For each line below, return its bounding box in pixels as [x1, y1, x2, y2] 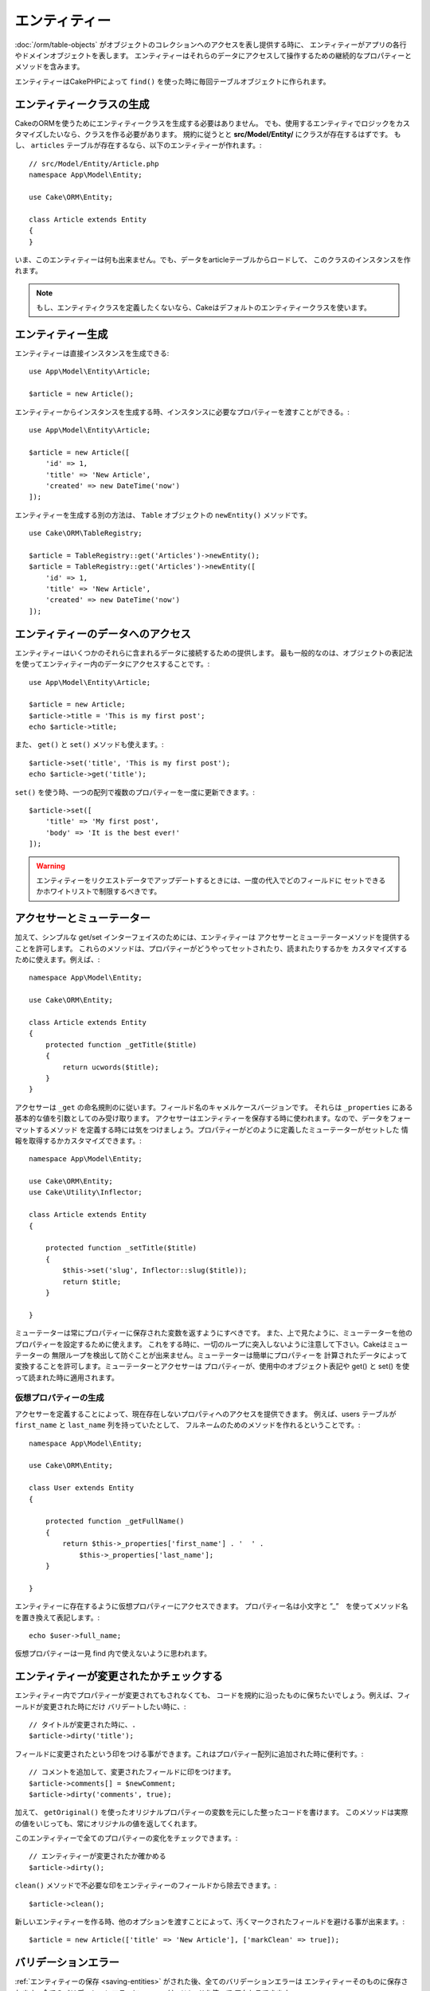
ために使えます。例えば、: [14, 955, 100, 964]
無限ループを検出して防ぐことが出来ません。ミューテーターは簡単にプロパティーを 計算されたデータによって [51, 1350, 408, 1359]
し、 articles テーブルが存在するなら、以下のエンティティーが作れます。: [14, 140, 262, 151]
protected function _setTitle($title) [45, 1243, 197, 1253]
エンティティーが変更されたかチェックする [14, 1669, 223, 1684]
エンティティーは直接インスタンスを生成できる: [14, 349, 170, 358]
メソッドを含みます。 [14, 62, 84, 72]
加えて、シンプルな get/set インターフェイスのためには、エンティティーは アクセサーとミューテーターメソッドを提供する [14, 933, 411, 942]
